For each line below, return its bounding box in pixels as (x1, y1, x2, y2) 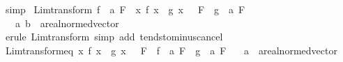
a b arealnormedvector (15, 15, 119, 30)
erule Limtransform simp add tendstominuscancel (5, 29, 223, 44)
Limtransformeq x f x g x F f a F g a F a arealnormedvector (5, 42, 337, 57)
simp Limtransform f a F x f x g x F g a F (5, 2, 245, 16)
